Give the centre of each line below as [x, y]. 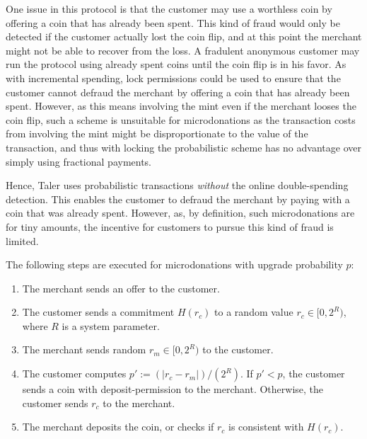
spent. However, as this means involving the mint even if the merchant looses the [181, 106]
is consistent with [266, 427]
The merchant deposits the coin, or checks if [118, 427]
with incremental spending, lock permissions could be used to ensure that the [173, 78]
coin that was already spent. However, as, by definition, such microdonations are [180, 213]
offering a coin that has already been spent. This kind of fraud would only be [173, 22]
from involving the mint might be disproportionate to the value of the [157, 133]
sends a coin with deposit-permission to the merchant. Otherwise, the [173, 389]
